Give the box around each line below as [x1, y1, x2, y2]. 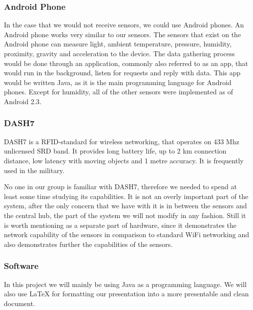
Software [4, 260, 39, 272]
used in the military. [4, 165, 64, 175]
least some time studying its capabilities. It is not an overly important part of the [4, 191, 249, 201]
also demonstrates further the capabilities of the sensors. [4, 239, 173, 249]
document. [4, 298, 35, 308]
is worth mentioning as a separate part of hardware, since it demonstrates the [4, 220, 236, 230]
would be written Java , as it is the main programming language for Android [4, 77, 232, 87]
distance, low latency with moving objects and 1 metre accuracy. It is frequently [4, 155, 244, 165]
